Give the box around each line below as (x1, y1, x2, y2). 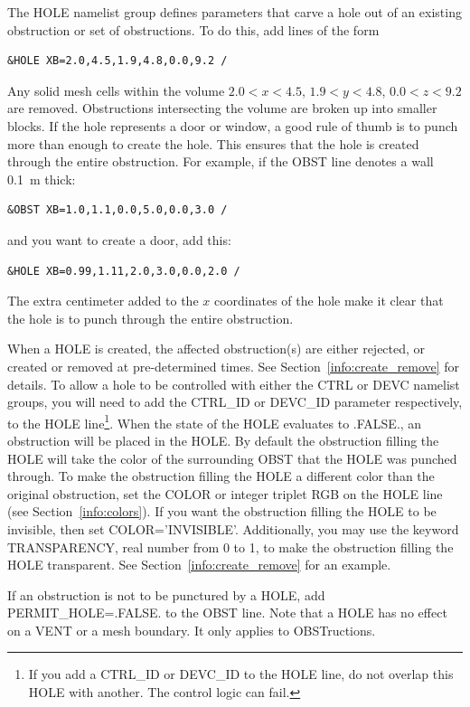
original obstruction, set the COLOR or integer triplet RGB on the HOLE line (7, 484, 443, 503)
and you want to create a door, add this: (7, 230, 231, 249)
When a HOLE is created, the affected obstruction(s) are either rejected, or (7, 339, 426, 358)
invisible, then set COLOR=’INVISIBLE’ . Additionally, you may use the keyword (7, 519, 459, 538)
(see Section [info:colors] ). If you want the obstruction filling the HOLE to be (7, 502, 437, 521)
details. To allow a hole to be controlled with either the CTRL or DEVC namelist (7, 374, 460, 393)
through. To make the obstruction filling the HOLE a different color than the (7, 467, 435, 485)
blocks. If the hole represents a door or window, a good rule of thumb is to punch (7, 116, 458, 135)
